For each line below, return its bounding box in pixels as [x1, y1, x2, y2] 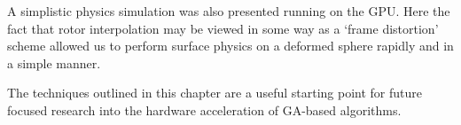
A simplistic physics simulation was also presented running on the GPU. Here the [7, 2, 450, 20]
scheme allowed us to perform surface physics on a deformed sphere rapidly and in [7, 36, 454, 55]
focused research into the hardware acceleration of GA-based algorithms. [7, 100, 402, 119]
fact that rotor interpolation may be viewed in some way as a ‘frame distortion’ [7, 19, 439, 37]
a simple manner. [7, 53, 101, 72]
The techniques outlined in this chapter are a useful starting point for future [7, 83, 422, 102]
